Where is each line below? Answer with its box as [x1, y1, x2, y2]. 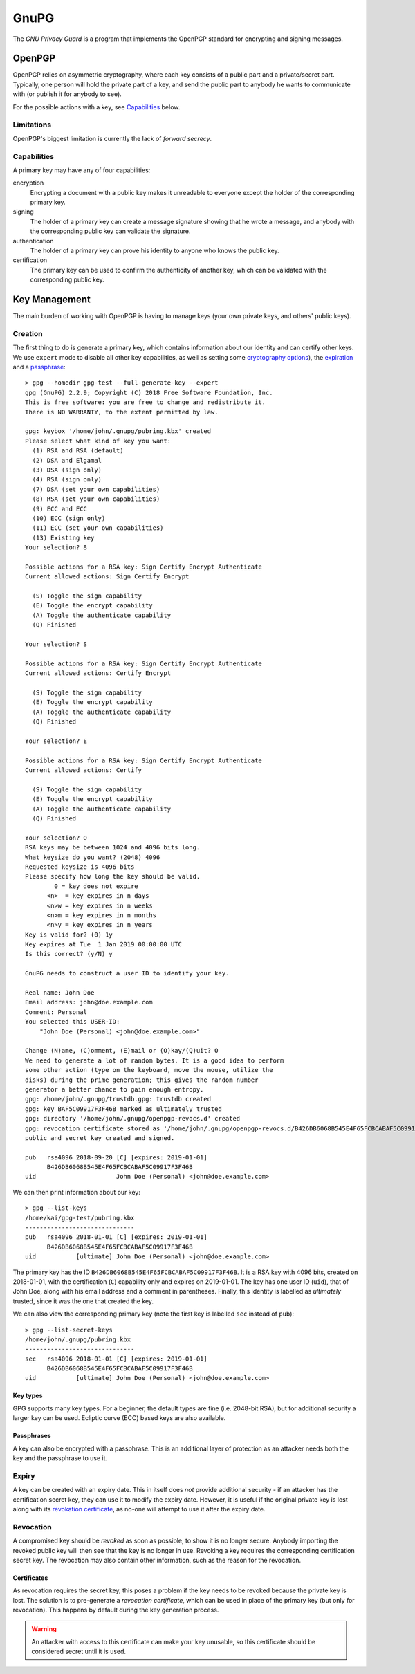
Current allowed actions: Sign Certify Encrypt [25, 573, 190, 580]
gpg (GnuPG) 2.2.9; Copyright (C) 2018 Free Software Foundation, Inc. [25, 388, 273, 396]
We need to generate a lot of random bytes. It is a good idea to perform [25, 1056, 284, 1065]
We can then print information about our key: [12, 1188, 141, 1196]
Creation [12, 329, 43, 338]
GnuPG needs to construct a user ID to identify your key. [25, 969, 230, 977]
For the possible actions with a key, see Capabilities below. [12, 102, 181, 111]
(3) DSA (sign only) [32, 466, 102, 474]
